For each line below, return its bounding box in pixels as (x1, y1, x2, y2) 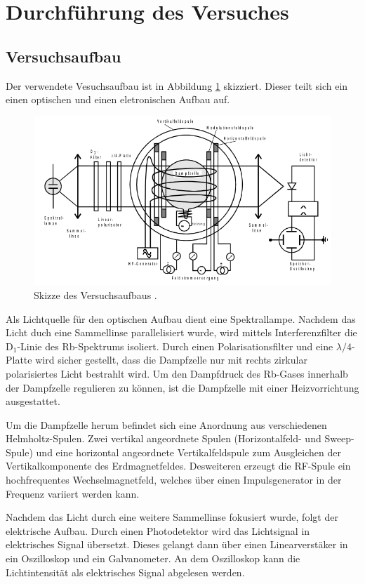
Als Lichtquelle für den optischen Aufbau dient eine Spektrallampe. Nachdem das (6, 311, 356, 326)
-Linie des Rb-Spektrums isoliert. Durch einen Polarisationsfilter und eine (17, 338, 333, 353)
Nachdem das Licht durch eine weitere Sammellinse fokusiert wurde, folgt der (6, 510, 338, 524)
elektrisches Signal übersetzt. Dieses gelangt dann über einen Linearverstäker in (6, 537, 348, 552)
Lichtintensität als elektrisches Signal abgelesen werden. (6, 564, 245, 579)
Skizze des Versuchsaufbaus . (34, 287, 157, 302)
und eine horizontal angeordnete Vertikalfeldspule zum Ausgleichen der (36, 444, 341, 459)
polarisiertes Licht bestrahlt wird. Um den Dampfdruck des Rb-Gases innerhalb (6, 366, 348, 380)
